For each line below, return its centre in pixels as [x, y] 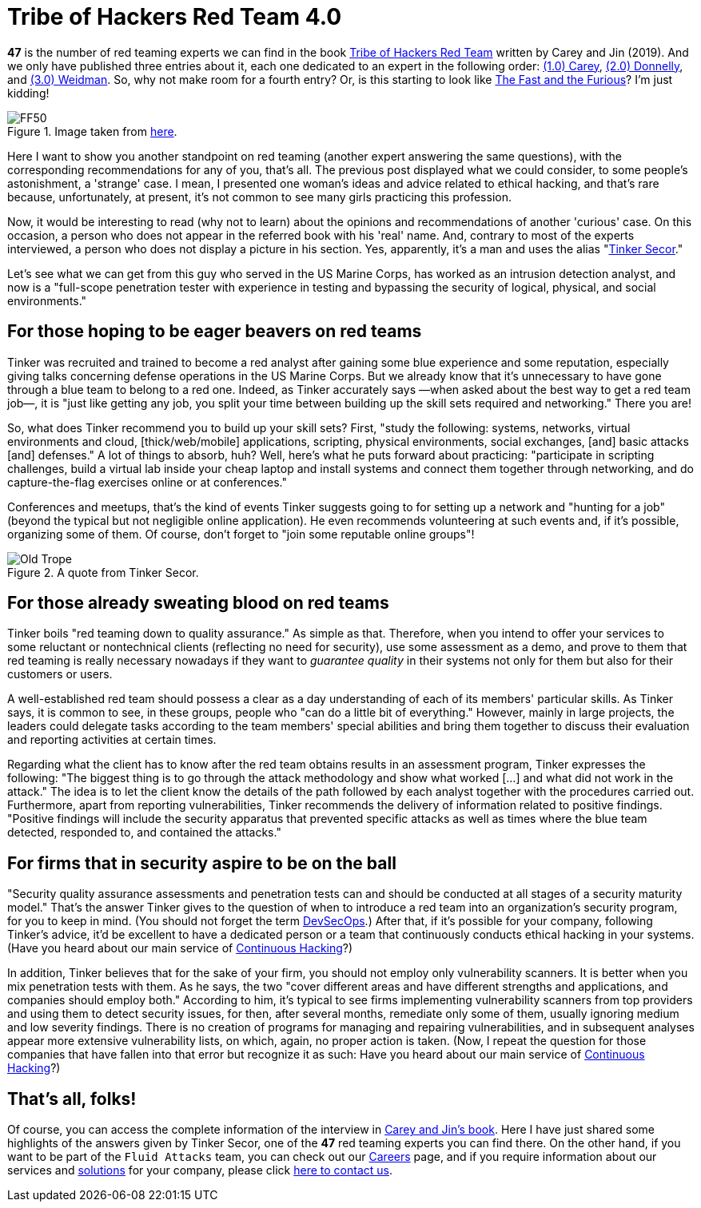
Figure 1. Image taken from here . [92, 131]
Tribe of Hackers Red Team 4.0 [175, 17]
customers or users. [60, 674]
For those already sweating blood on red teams [198, 603]
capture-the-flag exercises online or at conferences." [147, 482]
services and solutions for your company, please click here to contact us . [200, 1170]
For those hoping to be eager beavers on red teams [215, 332]
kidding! [28, 93]
